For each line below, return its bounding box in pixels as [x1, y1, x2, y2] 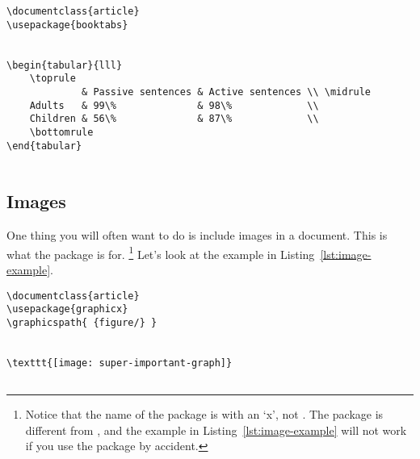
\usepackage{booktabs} [6, 19, 128, 31]
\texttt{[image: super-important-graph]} [6, 357, 233, 369]
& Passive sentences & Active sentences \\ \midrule [82, 86, 372, 98]
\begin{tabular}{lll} [6, 59, 123, 71]
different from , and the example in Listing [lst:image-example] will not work [25, 421, 407, 438]
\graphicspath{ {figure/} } [6, 316, 157, 328]
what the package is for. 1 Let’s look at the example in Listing [6, 243, 315, 262]
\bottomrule [29, 126, 94, 138]
